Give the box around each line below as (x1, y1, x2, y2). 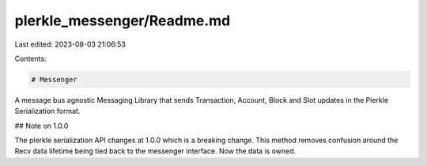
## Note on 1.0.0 (14, 121, 69, 130)
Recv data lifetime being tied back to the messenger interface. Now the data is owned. (14, 146, 297, 156)
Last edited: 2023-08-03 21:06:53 (14, 40, 127, 49)
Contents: (14, 54, 47, 63)
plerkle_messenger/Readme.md (14, 12, 231, 29)
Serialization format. (14, 107, 81, 116)
